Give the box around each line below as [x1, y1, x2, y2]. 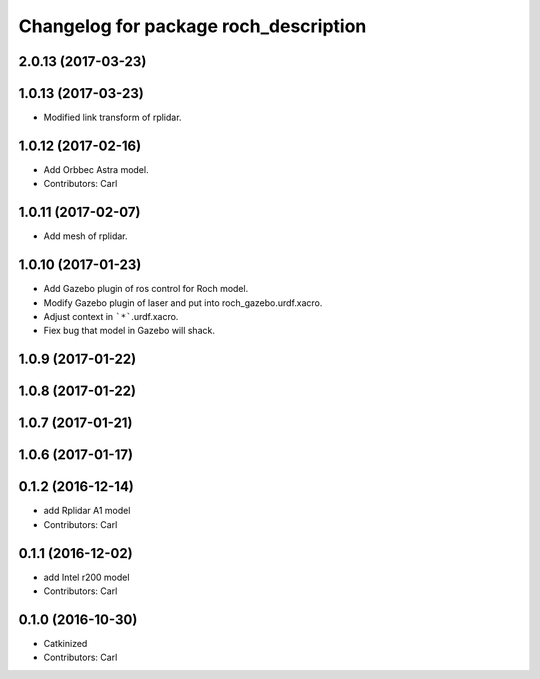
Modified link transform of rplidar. [43, 111, 182, 124]
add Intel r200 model [43, 571, 130, 583]
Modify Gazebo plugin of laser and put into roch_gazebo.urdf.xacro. [43, 296, 323, 309]
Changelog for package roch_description [18, 15, 367, 37]
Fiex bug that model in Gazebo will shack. [43, 325, 215, 337]
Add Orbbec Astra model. [43, 163, 149, 175]
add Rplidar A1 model [43, 505, 131, 517]
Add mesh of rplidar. [43, 230, 128, 242]
